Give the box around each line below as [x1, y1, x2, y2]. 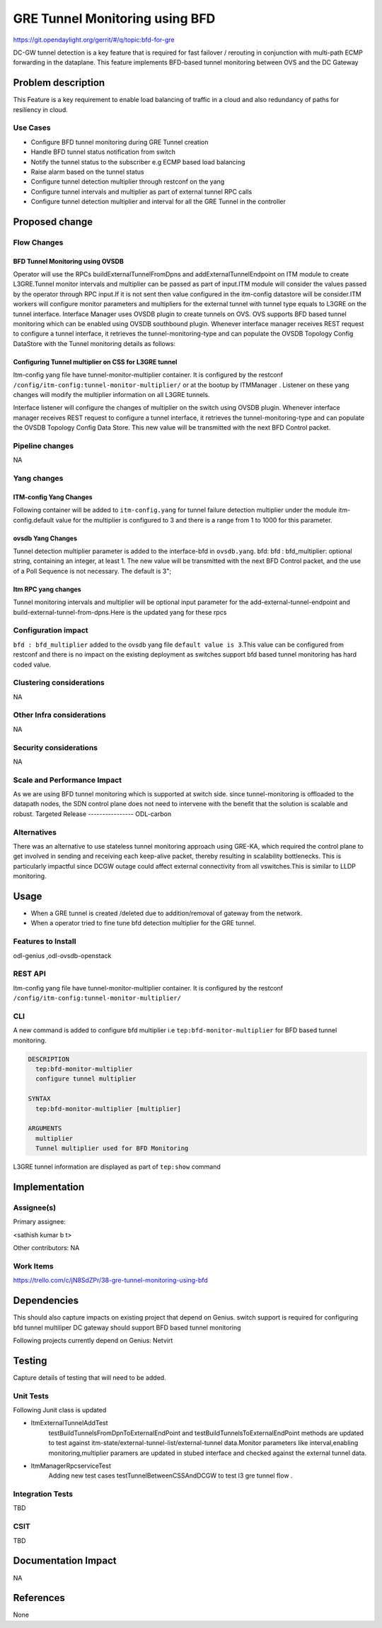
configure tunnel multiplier [35, 1075, 137, 1083]
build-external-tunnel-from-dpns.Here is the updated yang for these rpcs [13, 608, 227, 616]
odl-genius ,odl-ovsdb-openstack [13, 951, 112, 960]
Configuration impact [13, 625, 88, 635]
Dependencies [13, 1295, 79, 1307]
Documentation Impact [13, 1555, 117, 1567]
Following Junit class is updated [13, 1405, 107, 1414]
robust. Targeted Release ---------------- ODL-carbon [13, 809, 172, 818]
